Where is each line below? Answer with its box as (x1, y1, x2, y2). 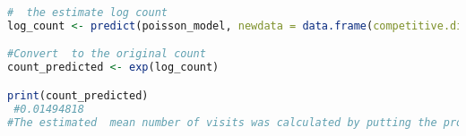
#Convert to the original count (7, 47, 206, 61)
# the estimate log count (7, 6, 168, 19)
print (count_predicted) (7, 89, 149, 102)
